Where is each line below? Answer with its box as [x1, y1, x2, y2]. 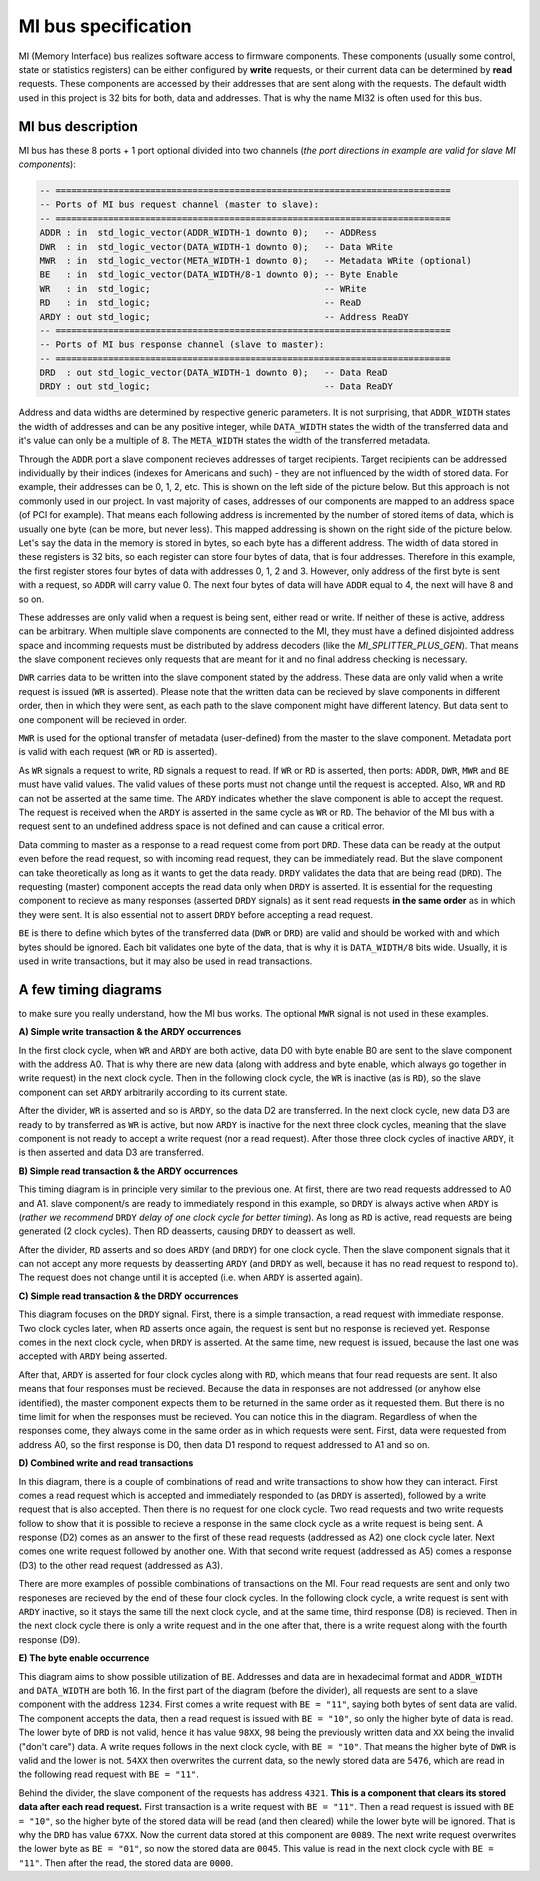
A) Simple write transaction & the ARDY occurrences [18, 1026, 242, 1038]
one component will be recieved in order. [18, 713, 187, 725]
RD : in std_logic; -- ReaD [39, 297, 362, 309]
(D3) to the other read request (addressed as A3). [18, 1559, 224, 1571]
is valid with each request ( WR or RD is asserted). [18, 746, 218, 758]
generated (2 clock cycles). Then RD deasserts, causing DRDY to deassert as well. [18, 1225, 356, 1237]
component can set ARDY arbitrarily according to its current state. [18, 1086, 289, 1098]
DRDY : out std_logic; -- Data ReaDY [39, 381, 394, 392]
